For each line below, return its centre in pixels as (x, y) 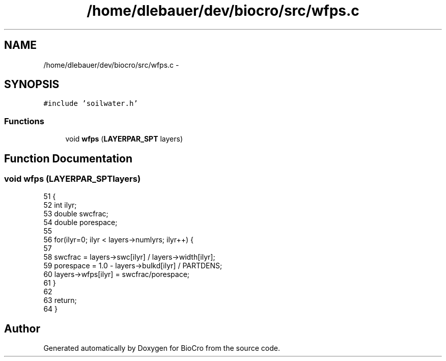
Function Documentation (68, 158)
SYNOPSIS (32, 85)
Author (22, 328)
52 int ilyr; (60, 205)
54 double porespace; (80, 223)
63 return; (60, 300)
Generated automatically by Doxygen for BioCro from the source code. (162, 348)
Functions (24, 121)
